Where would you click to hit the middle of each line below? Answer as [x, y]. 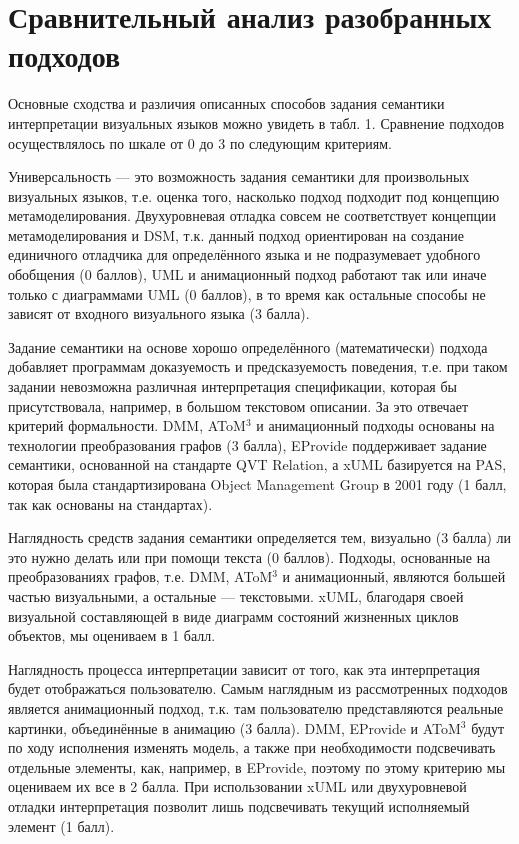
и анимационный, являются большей [394, 576]
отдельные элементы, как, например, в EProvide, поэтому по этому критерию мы [257, 766]
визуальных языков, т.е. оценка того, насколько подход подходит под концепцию [254, 195]
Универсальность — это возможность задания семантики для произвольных [239, 176]
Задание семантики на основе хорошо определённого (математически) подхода [248, 346]
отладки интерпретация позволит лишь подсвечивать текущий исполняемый [239, 805]
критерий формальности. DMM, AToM [127, 425]
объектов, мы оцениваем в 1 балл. [112, 635]
